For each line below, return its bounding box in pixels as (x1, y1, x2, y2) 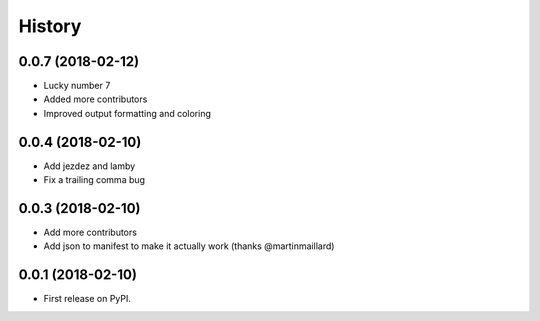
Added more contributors (43, 93, 148, 105)
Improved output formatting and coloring (43, 107, 212, 119)
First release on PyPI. (43, 293, 132, 305)
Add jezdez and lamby (43, 160, 136, 172)
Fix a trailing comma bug (43, 174, 145, 186)
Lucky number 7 (43, 80, 111, 92)
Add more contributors (43, 226, 137, 239)
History (18, 15, 82, 37)
